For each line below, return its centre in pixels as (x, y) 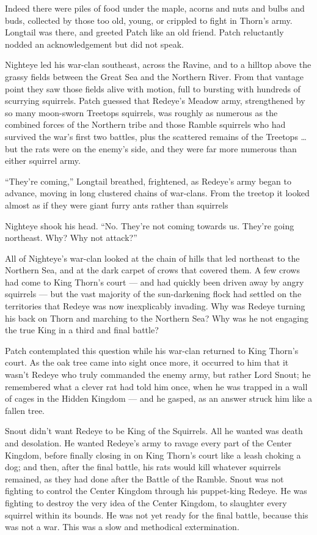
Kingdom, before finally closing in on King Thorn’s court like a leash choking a (153, 455)
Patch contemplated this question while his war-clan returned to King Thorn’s (152, 350)
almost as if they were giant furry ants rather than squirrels (117, 205)
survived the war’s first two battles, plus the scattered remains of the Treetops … (156, 136)
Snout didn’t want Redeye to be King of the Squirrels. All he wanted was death (154, 431)
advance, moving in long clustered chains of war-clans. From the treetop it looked (157, 193)
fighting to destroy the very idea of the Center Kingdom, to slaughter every (146, 502)
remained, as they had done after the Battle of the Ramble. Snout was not (144, 478)
